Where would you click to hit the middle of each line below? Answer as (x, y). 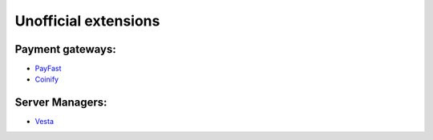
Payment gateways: (65, 49)
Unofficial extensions (87, 21)
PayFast (48, 69)
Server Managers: (61, 103)
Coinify (47, 79)
